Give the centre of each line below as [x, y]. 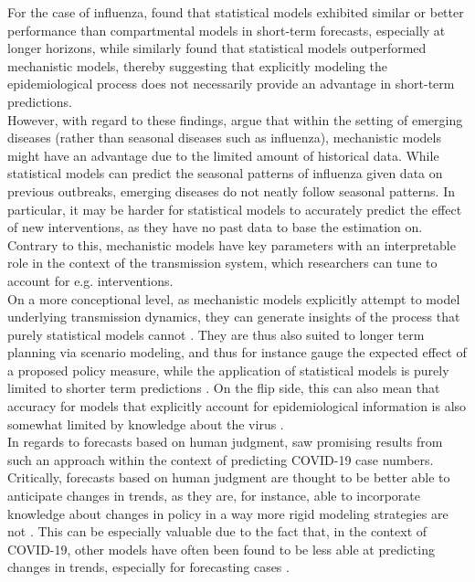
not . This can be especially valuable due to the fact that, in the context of [217, 531]
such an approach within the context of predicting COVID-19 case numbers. [221, 459]
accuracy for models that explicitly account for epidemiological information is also [237, 406]
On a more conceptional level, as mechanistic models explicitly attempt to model [234, 298]
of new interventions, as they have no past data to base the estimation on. [215, 227]
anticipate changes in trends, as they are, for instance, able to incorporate [214, 496]
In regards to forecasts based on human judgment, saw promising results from [225, 442]
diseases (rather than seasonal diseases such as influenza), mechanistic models [224, 138]
